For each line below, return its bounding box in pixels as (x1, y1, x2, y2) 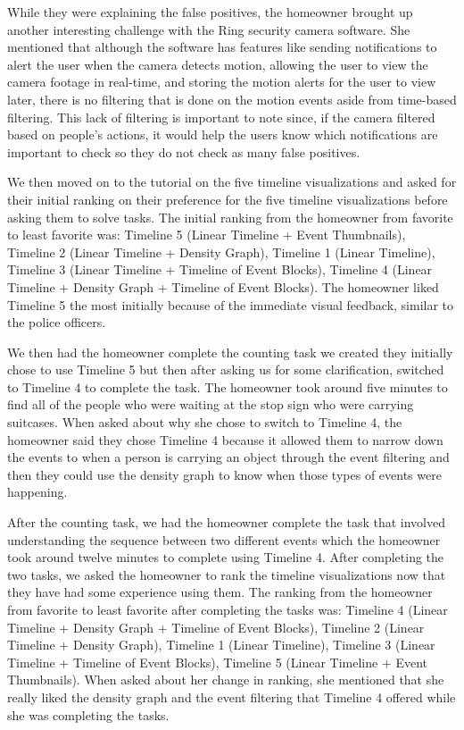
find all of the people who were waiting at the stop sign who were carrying (7, 395, 414, 414)
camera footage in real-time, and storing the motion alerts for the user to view (7, 72, 436, 91)
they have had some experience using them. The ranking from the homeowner (7, 583, 433, 601)
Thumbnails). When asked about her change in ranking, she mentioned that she (7, 670, 444, 689)
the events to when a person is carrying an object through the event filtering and (7, 448, 450, 466)
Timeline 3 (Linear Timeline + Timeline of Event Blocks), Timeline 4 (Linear (7, 260, 433, 279)
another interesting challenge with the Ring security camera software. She (7, 20, 410, 38)
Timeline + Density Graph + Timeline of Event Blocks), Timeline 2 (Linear (7, 617, 425, 636)
